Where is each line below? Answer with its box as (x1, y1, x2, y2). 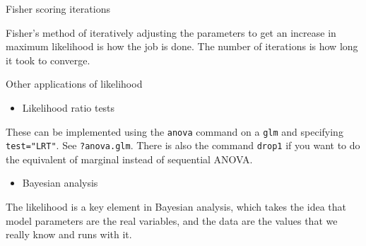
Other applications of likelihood (6, 76, 143, 91)
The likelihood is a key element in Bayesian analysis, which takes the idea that (6, 199, 346, 214)
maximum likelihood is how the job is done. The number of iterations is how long (6, 39, 358, 54)
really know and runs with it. (6, 227, 132, 242)
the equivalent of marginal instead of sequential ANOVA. (6, 151, 253, 166)
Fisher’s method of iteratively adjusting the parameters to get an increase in (6, 25, 336, 40)
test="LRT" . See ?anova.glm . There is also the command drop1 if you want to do (6, 138, 360, 153)
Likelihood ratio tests (22, 100, 115, 115)
